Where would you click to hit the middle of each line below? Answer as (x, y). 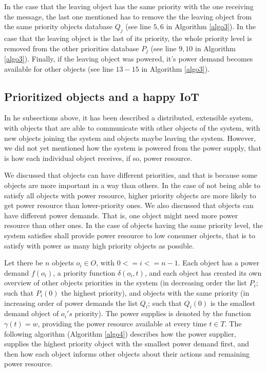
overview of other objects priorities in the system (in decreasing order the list (126, 283)
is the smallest (233, 303)
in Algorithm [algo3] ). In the (211, 26)
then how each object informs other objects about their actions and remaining (127, 353)
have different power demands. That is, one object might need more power (121, 215)
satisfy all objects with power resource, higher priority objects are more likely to (130, 195)
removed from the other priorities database (72, 48)
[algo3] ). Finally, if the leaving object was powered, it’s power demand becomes (129, 59)
